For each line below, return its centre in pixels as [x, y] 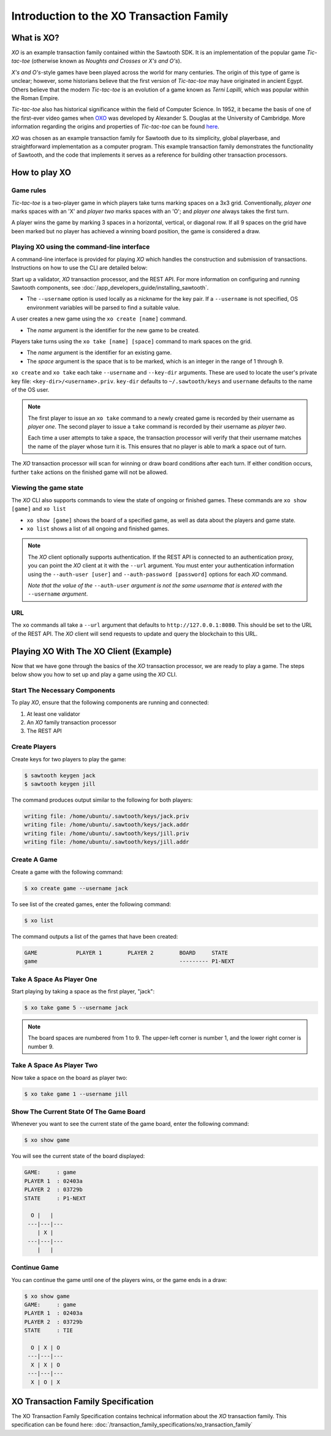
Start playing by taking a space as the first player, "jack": [83, 991]
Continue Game [35, 1268]
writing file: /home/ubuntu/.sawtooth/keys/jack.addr [107, 825]
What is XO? [35, 38]
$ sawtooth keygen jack [60, 775]
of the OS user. [30, 389]
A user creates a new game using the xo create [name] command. [99, 319]
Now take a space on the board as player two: [70, 1077]
